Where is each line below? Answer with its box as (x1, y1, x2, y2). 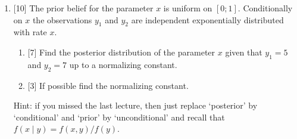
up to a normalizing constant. (69, 58, 177, 70)
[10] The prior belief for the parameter (13, 2, 154, 14)
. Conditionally (237, 2, 293, 14)
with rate (13, 26, 47, 38)
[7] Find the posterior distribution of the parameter (27, 45, 215, 58)
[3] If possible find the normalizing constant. (27, 79, 189, 91)
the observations (32, 13, 92, 26)
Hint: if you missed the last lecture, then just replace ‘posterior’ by (13, 99, 258, 112)
